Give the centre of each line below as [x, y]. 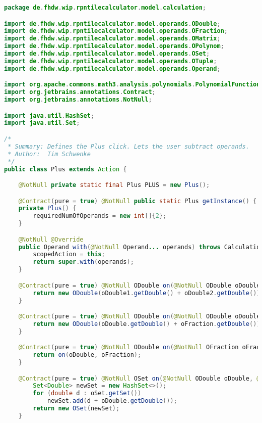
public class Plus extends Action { [65, 169]
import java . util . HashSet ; [49, 115]
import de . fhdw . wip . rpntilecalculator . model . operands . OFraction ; [116, 31]
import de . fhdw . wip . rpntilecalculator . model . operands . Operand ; [112, 68]
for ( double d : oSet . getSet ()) [87, 393]
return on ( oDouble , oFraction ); [87, 355]
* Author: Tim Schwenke [49, 154]
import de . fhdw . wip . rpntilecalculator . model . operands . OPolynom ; [114, 46]
